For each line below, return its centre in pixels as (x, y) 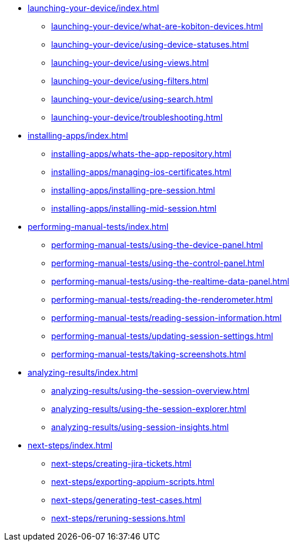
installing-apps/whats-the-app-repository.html (141, 154)
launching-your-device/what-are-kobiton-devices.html (157, 26)
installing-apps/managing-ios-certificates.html (141, 172)
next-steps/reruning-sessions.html (118, 518)
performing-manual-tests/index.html (98, 227)
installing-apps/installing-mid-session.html (134, 208)
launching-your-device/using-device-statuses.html (150, 44)
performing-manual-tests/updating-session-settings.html (162, 336)
